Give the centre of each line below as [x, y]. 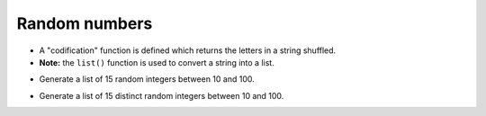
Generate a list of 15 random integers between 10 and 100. [147, 79]
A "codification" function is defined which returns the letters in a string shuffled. [188, 50]
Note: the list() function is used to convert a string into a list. [157, 62]
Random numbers [85, 23]
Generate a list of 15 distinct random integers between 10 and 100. [162, 95]
